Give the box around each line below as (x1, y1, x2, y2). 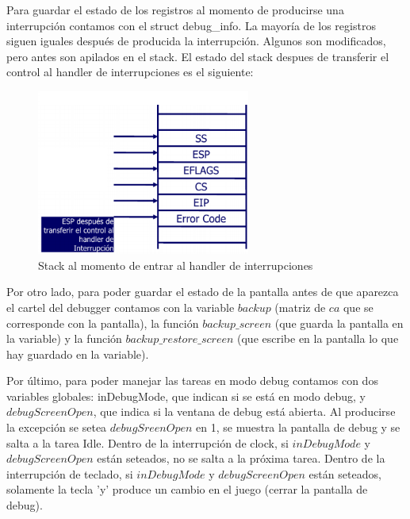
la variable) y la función (6, 330, 122, 347)
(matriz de (274, 298, 326, 315)
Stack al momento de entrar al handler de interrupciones (38, 256, 313, 273)
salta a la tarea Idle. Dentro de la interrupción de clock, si (6, 434, 289, 451)
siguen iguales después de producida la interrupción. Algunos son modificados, (6, 33, 386, 49)
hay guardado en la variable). (6, 345, 149, 362)
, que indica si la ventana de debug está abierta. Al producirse (93, 403, 396, 420)
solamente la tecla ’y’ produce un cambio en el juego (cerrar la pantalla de (6, 481, 368, 498)
